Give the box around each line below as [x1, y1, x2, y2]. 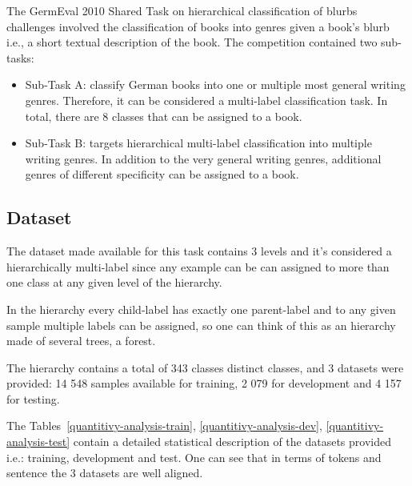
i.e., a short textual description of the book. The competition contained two [6, 34, 378, 50]
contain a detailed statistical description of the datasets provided [73, 433, 391, 450]
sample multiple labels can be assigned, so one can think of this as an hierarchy [6, 316, 396, 333]
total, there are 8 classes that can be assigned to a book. [25, 107, 302, 124]
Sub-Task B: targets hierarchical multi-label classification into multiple [25, 135, 372, 151]
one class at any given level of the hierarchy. [6, 274, 222, 291]
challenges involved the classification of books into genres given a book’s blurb [6, 18, 390, 34]
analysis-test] [6, 433, 70, 450]
